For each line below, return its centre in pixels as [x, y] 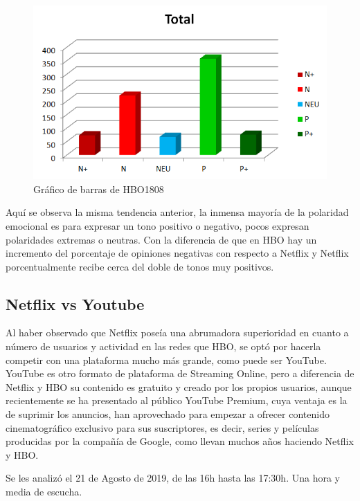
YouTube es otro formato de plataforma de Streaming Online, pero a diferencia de [180, 373]
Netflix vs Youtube [75, 303]
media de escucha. [44, 492]
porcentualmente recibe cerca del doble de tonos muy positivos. [140, 266]
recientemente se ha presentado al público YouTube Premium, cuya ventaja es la [177, 400]
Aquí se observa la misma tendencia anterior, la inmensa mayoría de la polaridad [177, 212]
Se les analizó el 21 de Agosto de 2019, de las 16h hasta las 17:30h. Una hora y [173, 478]
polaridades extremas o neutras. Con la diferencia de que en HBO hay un [161, 239]
